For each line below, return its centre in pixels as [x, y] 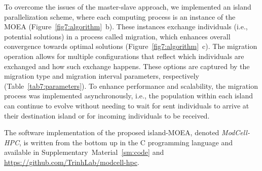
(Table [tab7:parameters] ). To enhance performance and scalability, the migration [131, 85]
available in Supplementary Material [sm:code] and [84, 152]
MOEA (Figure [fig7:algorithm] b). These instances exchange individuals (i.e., [126, 26]
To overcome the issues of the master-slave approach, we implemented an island [128, 7]
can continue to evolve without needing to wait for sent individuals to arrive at [127, 105]
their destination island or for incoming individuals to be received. [107, 115]
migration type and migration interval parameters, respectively [102, 76]
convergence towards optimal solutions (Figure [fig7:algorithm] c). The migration [131, 46]
